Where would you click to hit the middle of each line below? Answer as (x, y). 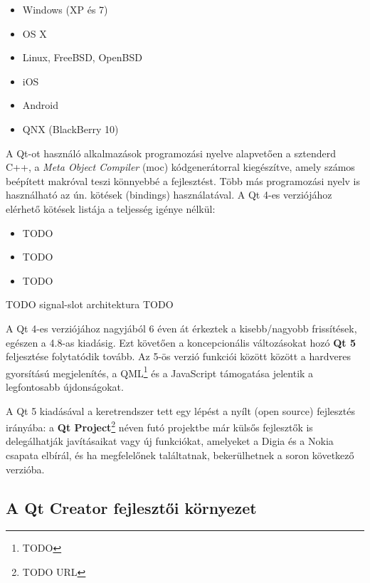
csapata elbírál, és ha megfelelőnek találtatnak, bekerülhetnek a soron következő (180, 455)
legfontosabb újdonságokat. (65, 386)
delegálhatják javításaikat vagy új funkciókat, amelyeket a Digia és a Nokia (170, 441)
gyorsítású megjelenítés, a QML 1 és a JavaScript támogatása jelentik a (160, 372)
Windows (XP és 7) (65, 9)
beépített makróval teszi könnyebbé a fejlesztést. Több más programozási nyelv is (183, 180)
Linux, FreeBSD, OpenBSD (82, 57)
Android (41, 105)
